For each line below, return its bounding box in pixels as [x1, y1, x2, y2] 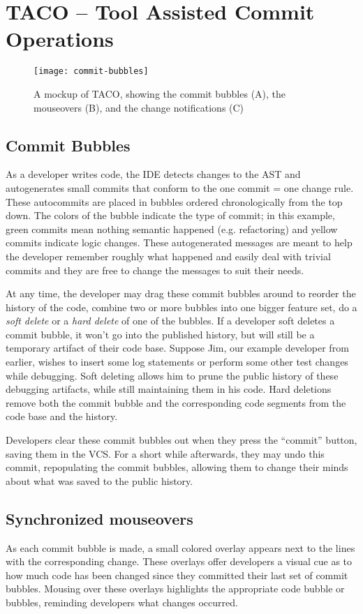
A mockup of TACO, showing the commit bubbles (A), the [34, 86, 286, 100]
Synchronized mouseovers [6, 507, 193, 529]
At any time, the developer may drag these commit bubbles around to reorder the [6, 286, 356, 301]
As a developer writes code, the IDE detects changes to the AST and [6, 167, 301, 181]
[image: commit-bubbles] [34, 66, 149, 77]
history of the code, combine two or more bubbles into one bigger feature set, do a [6, 299, 357, 314]
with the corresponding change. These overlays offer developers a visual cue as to [6, 554, 353, 569]
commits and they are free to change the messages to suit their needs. [6, 262, 304, 277]
